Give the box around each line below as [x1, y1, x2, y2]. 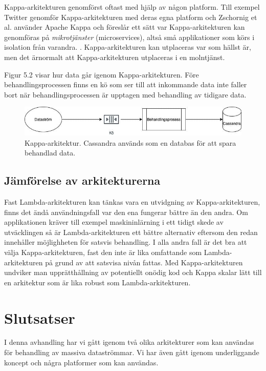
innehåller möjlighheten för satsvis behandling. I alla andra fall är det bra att [4, 237, 247, 247]
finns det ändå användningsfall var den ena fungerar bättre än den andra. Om [4, 206, 248, 217]
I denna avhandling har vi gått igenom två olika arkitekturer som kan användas [4, 337, 254, 347]
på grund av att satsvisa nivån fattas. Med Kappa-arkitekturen [45, 257, 243, 267]
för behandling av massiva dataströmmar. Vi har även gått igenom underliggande [4, 347, 259, 358]
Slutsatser [4, 307, 75, 328]
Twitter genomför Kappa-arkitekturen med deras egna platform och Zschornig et [4, 11, 257, 22]
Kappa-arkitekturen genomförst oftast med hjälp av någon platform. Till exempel [4, 2, 260, 12]
